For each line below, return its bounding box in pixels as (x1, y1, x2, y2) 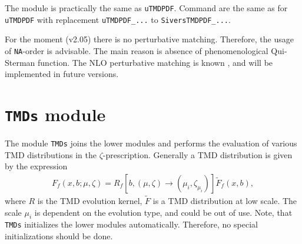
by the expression (5, 160, 68, 172)
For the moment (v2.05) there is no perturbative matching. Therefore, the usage (5, 33, 294, 45)
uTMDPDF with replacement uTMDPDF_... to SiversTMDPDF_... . (5, 13, 231, 25)
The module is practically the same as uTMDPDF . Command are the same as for (5, 2, 288, 14)
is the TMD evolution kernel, (37, 195, 142, 207)
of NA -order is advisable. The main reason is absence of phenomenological (5, 44, 268, 56)
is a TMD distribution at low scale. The (152, 195, 297, 207)
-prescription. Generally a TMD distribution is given (102, 148, 293, 161)
